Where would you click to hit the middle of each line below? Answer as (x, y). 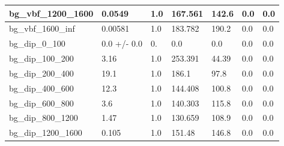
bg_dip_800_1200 (44, 118)
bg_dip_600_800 (41, 103)
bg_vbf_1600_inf (42, 28)
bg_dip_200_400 (41, 73)
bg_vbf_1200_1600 (51, 13)
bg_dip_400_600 (41, 88)
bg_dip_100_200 (41, 58)
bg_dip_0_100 (37, 43)
